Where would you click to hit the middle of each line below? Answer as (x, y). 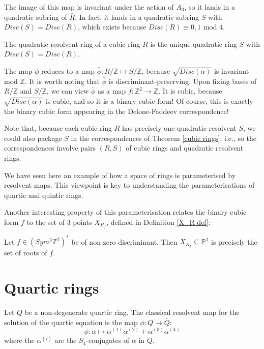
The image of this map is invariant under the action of (89, 7)
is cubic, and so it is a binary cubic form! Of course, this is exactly (149, 100)
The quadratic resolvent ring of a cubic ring (72, 43)
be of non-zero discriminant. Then (124, 241)
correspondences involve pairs (50, 148)
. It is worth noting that (62, 81)
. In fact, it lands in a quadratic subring (137, 17)
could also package (33, 138)
